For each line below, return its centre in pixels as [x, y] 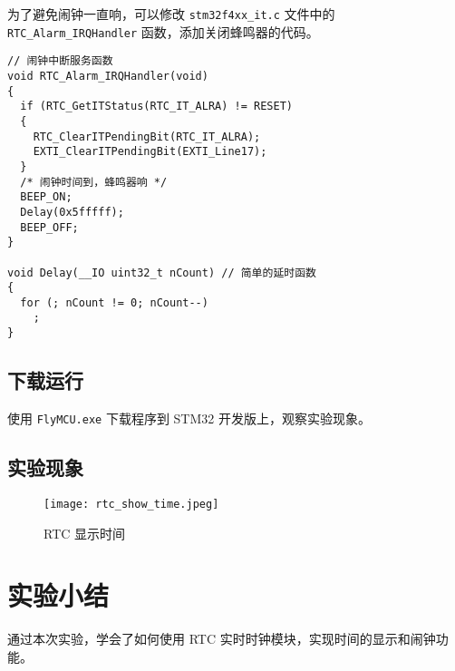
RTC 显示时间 [85, 533]
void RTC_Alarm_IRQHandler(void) [108, 76]
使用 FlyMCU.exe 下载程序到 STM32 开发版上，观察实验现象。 [189, 418]
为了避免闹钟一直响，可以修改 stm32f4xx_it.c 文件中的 [171, 14]
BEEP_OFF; [49, 227]
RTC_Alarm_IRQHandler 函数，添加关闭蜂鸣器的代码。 [163, 31]
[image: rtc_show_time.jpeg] [131, 504]
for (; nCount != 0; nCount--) [114, 302]
